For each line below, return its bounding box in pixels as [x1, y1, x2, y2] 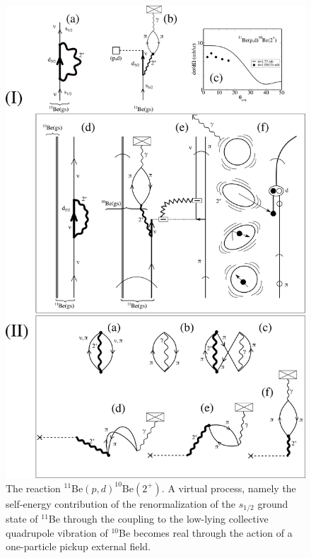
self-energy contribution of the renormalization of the [6, 496, 235, 511]
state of [6, 511, 38, 525]
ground [257, 496, 288, 511]
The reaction [6, 480, 61, 495]
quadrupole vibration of [6, 525, 108, 540]
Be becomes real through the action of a [119, 525, 293, 540]
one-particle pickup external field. [6, 539, 151, 554]
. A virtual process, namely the [161, 480, 296, 495]
